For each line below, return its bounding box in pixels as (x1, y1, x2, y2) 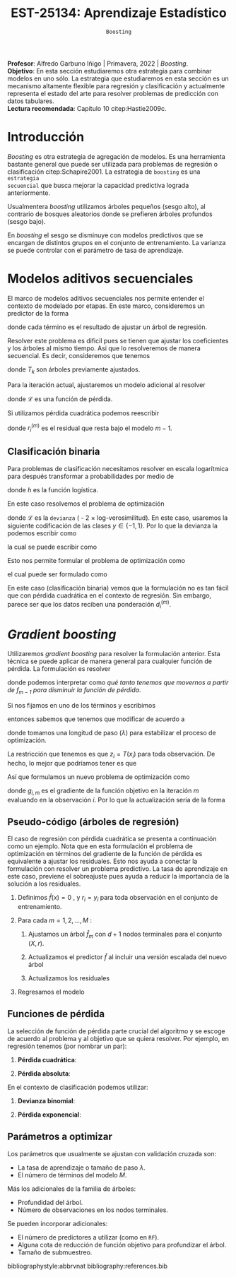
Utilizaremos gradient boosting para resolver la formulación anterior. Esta (7, 650, 220, 658)
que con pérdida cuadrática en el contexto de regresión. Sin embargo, (7, 591, 212, 600)
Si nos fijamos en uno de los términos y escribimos (7, 701, 156, 710)
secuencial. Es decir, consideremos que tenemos (7, 351, 151, 360)
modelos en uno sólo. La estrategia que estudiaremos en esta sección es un (7, 74, 229, 83)
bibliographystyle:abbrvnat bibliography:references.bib (7, 1261, 168, 1270)
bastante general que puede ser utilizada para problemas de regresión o (7, 160, 218, 168)
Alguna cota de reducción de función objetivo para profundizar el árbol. (17, 1240, 227, 1249)
